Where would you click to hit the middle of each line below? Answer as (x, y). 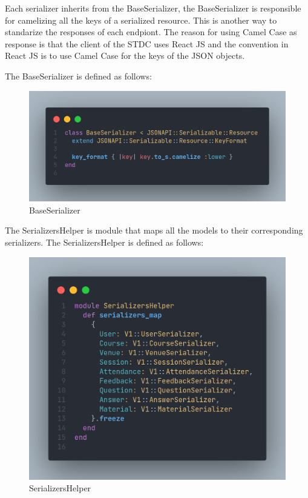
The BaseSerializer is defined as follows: (78, 76)
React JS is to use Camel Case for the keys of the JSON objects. (125, 56)
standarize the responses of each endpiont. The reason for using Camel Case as (151, 32)
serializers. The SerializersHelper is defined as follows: (104, 242)
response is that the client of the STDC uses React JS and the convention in (147, 43)
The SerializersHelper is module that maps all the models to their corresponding (154, 230)
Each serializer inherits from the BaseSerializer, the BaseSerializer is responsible (153, 8)
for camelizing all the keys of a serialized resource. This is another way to (141, 20)
